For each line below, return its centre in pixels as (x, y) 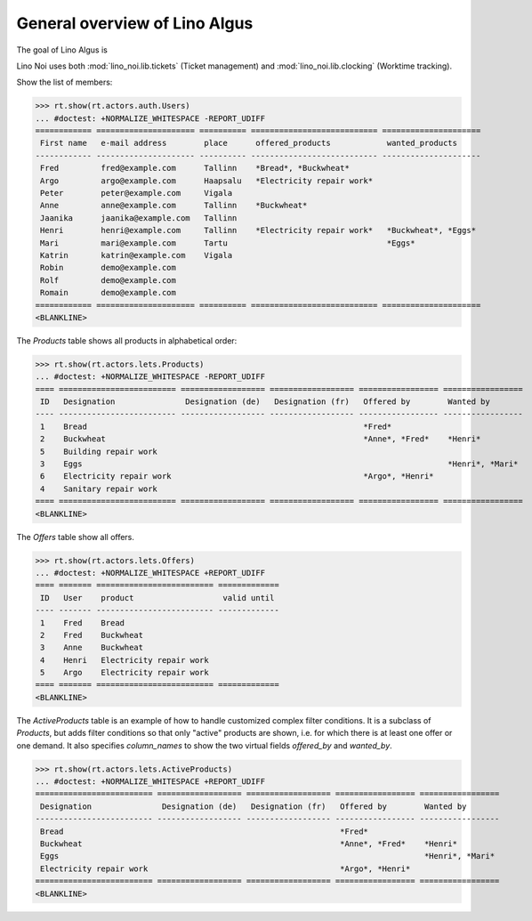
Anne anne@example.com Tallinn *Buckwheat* (174, 206)
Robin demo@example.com (109, 268)
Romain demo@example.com (109, 293)
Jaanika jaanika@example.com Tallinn (139, 218)
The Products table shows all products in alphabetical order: (127, 340)
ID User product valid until (157, 598)
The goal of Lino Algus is (62, 50)
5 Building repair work (99, 451)
